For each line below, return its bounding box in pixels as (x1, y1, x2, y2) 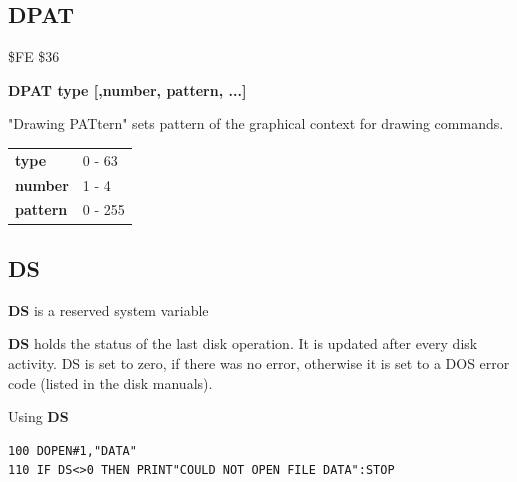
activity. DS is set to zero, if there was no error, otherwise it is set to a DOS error (8, 352, 510, 373)
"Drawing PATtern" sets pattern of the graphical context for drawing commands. (8, 113, 504, 134)
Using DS (8, 406, 69, 427)
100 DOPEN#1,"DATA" (8, 443, 137, 458)
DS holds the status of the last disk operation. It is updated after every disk (8, 333, 478, 354)
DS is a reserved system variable (8, 299, 209, 320)
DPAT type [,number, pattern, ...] (8, 79, 247, 100)
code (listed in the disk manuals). (8, 372, 213, 393)
